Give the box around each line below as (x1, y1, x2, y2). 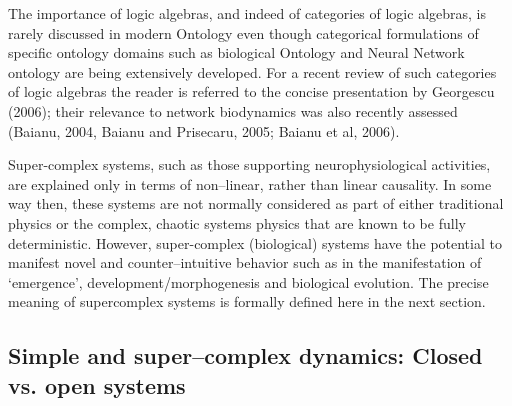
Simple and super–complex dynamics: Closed (8, 340, 483, 371)
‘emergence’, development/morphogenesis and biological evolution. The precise (8, 271, 489, 292)
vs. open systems (8, 369, 186, 400)
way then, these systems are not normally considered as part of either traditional (8, 193, 504, 214)
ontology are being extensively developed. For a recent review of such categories (8, 61, 497, 82)
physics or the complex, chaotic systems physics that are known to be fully (8, 212, 466, 233)
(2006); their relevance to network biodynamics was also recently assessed (8, 100, 458, 121)
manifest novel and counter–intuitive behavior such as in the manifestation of (8, 252, 482, 273)
